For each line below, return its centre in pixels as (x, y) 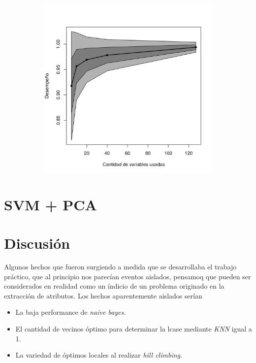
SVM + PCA (50, 204)
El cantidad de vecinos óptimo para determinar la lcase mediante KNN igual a (134, 329)
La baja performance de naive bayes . (71, 312)
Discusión (37, 243)
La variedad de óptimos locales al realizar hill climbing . (99, 355)
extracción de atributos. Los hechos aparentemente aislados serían (103, 295)
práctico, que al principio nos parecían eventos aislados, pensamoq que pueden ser (128, 276)
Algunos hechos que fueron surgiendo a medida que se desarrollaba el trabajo (120, 267)
